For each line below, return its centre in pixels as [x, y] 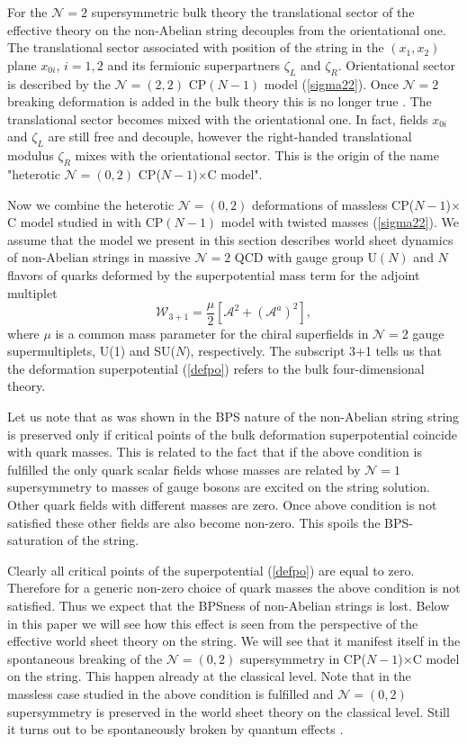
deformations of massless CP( [333, 204]
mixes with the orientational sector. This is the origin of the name [257, 155]
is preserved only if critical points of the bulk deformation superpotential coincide [232, 434]
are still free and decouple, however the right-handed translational [230, 136]
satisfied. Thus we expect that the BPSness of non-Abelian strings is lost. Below [229, 606]
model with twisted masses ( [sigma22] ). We [340, 222]
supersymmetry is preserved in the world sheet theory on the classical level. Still [229, 711]
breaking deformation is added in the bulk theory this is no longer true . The [220, 101]
